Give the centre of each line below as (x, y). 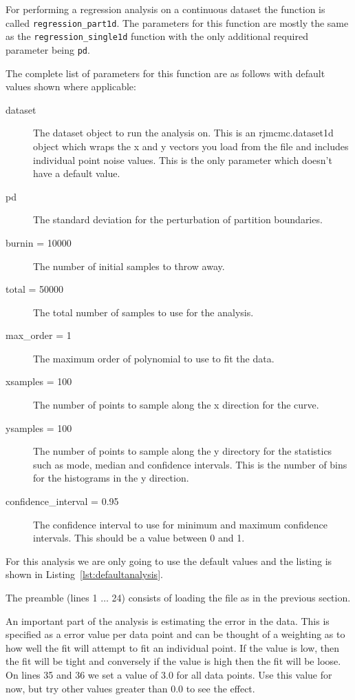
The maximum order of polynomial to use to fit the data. (154, 358)
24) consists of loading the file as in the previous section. (231, 597)
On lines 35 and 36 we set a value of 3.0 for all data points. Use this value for (169, 674)
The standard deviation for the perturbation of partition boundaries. (178, 219)
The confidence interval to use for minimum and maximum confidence (180, 524)
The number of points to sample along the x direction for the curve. (176, 405)
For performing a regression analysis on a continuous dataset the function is (165, 9)
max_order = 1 (39, 335)
